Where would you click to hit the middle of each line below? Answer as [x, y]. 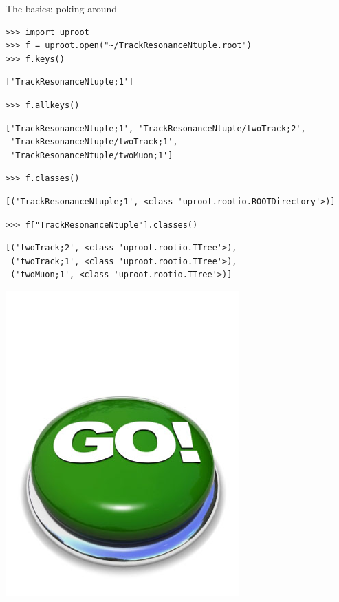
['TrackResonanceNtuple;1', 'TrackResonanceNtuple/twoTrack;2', [156, 128]
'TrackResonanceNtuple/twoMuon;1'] [92, 155]
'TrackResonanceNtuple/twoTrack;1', [94, 142]
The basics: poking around [61, 8]
